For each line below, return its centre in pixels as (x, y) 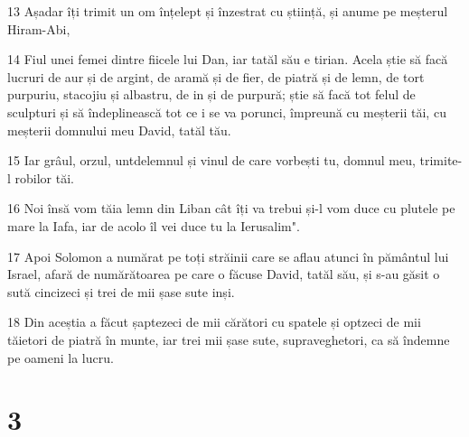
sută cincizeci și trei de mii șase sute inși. (121, 291)
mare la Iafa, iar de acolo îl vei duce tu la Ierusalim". (154, 225)
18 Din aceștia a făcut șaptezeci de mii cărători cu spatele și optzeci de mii (214, 322)
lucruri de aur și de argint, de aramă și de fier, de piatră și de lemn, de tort (216, 76)
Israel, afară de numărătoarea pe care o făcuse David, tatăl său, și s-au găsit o (224, 274)
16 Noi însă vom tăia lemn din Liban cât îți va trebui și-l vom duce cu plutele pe (231, 208)
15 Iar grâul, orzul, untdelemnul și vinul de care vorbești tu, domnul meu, (211, 160)
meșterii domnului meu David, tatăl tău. (119, 130)
